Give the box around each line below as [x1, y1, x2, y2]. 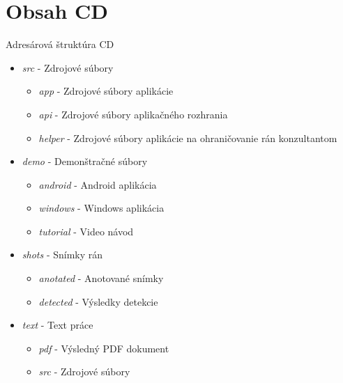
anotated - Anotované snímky [38, 271, 164, 286]
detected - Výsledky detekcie [38, 294, 158, 308]
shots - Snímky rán [22, 247, 103, 262]
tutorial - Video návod [38, 224, 134, 238]
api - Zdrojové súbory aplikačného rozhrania [38, 107, 228, 121]
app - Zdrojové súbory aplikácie [38, 84, 174, 98]
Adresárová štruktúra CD [6, 37, 114, 52]
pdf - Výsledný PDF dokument [38, 341, 169, 355]
